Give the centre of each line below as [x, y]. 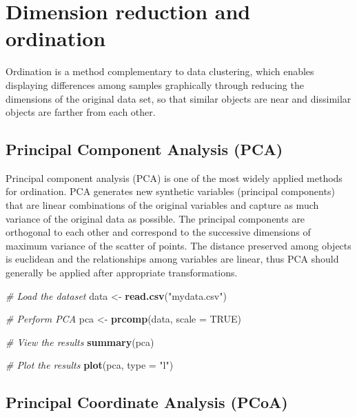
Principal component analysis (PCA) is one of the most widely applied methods [174, 177]
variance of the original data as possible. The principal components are [155, 218]
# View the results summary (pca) [80, 342]
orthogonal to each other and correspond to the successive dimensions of [158, 232]
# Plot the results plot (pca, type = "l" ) [90, 365]
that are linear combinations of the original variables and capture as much [162, 205]
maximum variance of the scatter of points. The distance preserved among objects [178, 245]
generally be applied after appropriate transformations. [122, 273]
